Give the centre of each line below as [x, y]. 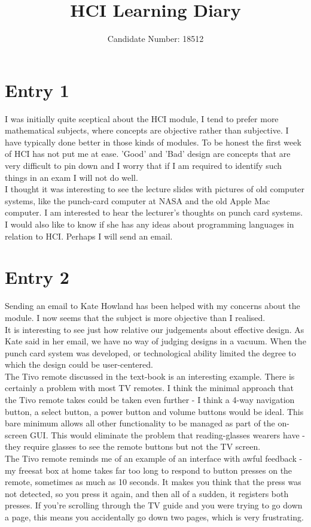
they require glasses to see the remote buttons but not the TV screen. [133, 446]
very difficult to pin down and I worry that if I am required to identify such [144, 166]
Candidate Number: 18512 [155, 39]
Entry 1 [37, 90]
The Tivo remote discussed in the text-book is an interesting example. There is [150, 376]
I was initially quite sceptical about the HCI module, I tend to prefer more [142, 118]
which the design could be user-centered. [79, 364]
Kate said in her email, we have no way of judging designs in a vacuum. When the [155, 341]
